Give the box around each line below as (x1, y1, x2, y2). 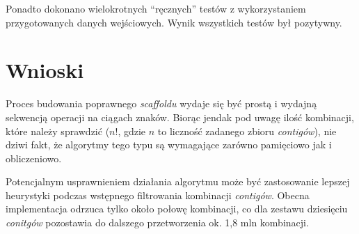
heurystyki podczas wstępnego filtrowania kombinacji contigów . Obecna (6, 187, 310, 202)
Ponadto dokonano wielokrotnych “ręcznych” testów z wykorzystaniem (6, 1, 306, 15)
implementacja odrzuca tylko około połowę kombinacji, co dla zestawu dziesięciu (6, 201, 348, 216)
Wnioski (6, 56, 84, 84)
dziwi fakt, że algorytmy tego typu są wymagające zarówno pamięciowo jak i (6, 137, 332, 152)
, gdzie (118, 123, 146, 138)
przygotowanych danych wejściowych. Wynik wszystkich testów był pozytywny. (6, 15, 342, 29)
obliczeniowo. (6, 150, 62, 165)
